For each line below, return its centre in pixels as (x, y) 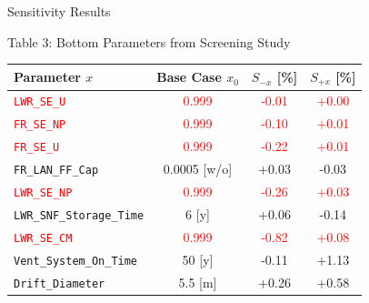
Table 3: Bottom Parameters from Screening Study (149, 41)
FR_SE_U (37, 148)
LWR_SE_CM (43, 238)
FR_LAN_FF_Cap (56, 171)
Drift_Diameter (60, 283)
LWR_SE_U (40, 102)
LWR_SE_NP (43, 193)
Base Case (189, 77)
